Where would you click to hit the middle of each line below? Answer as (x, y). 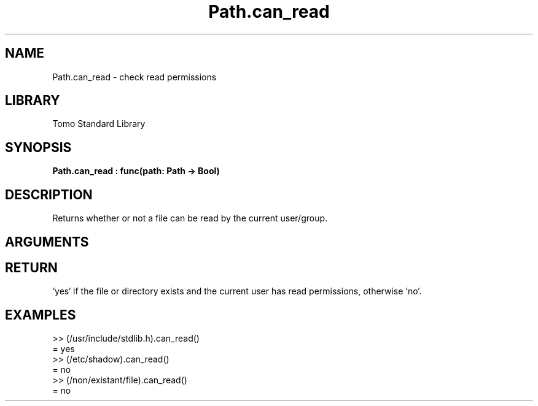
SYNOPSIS (38, 147)
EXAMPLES (41, 315)
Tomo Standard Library (99, 124)
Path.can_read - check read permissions (134, 77)
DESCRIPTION (49, 194)
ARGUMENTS (47, 242)
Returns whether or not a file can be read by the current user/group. (190, 218)
